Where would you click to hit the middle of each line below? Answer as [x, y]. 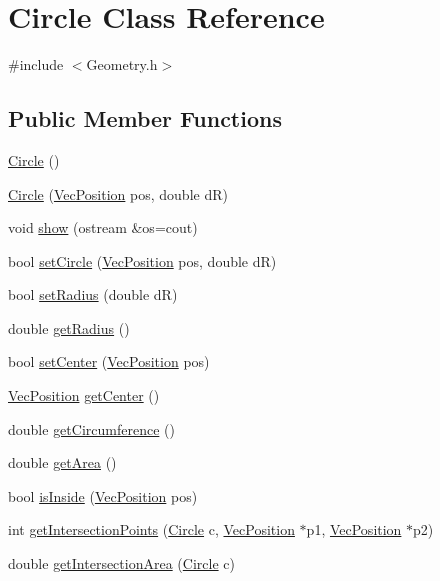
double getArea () [62, 462]
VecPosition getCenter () [84, 395]
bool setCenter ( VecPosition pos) [109, 361]
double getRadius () [69, 327]
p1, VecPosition [354, 529]
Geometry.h [122, 64]
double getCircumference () [91, 428]
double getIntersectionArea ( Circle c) [121, 563]
